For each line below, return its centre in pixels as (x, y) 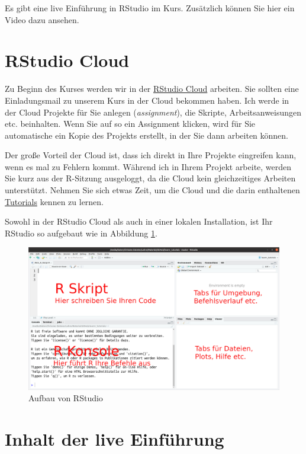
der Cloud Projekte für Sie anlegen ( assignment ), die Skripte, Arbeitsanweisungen (153, 112)
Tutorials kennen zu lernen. (54, 201)
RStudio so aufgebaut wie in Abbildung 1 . (81, 233)
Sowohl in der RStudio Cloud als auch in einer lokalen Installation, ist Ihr (139, 221)
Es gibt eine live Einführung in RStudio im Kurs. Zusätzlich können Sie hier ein (150, 8)
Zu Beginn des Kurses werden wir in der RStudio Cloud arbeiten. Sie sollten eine (152, 89)
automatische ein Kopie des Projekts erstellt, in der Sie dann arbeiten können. (147, 135)
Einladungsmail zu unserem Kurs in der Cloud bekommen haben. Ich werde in (147, 100)
